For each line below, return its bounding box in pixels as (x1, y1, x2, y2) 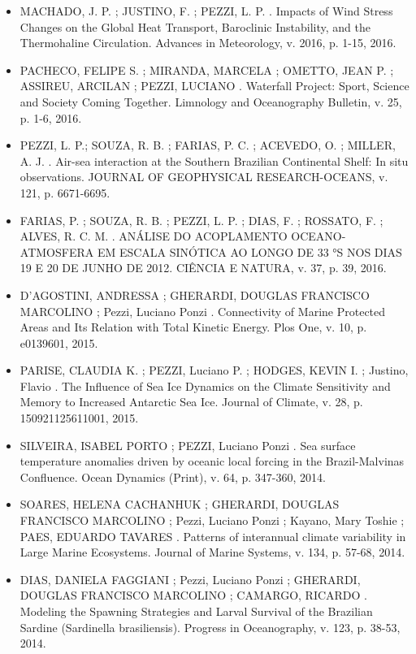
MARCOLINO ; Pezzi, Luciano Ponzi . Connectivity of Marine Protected (19, 302, 386, 319)
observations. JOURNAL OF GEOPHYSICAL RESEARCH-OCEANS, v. (19, 168, 388, 185)
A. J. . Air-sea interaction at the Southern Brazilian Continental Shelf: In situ (19, 152, 409, 169)
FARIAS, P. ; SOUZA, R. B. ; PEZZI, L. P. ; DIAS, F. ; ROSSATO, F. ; (19, 211, 383, 228)
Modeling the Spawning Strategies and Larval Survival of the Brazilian (19, 603, 373, 619)
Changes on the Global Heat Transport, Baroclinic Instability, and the (19, 18, 370, 35)
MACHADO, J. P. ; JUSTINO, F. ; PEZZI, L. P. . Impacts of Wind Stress (19, 2, 393, 19)
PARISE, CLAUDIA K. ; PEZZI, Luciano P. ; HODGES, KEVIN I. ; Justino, (19, 362, 409, 379)
